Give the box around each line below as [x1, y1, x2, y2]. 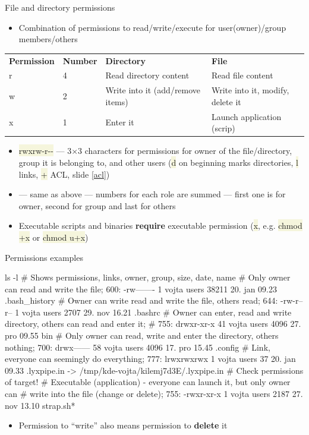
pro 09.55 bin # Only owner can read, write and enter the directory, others [5, 329, 279, 342]
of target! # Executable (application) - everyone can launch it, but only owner [5, 376, 291, 388]
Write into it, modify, [211, 84, 289, 96]
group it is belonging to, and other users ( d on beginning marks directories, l [18, 156, 298, 168]
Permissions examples [5, 251, 83, 263]
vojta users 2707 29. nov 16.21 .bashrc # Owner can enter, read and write [21, 305, 292, 318]
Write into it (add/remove [105, 84, 201, 96]
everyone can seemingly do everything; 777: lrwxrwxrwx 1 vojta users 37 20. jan [5, 352, 296, 365]
